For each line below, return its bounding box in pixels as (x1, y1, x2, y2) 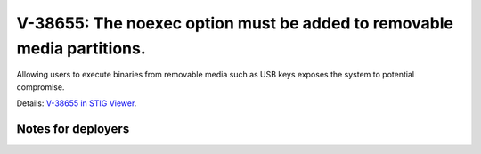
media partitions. (16, 38, 146, 58)
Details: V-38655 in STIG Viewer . (16, 98, 137, 109)
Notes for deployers (16, 121, 130, 136)
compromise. (16, 81, 65, 93)
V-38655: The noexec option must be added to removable (16, 13, 454, 33)
